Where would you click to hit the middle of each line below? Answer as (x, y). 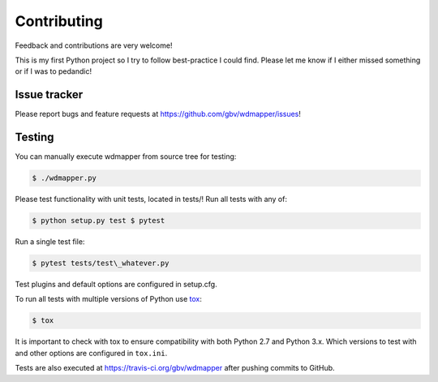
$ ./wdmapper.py (64, 178)
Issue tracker (49, 94)
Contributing (59, 21)
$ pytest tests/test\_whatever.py (101, 263)
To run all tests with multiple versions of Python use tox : (108, 299)
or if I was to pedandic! (54, 71)
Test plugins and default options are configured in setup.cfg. (116, 285)
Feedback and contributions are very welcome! (94, 45)
